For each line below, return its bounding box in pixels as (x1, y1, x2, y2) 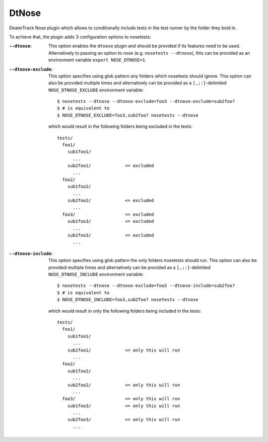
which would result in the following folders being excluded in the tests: (48, 123, 193, 129)
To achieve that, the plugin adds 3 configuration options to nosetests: (9, 34, 151, 40)
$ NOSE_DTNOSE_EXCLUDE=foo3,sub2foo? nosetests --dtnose (57, 112, 199, 118)
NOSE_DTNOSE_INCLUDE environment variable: (48, 271, 144, 277)
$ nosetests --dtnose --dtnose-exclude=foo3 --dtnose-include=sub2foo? (57, 283, 235, 288)
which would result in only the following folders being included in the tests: (48, 308, 201, 314)
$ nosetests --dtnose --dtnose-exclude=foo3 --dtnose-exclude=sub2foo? (57, 98, 235, 104)
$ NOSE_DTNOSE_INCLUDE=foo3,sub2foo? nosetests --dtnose (57, 297, 199, 303)
